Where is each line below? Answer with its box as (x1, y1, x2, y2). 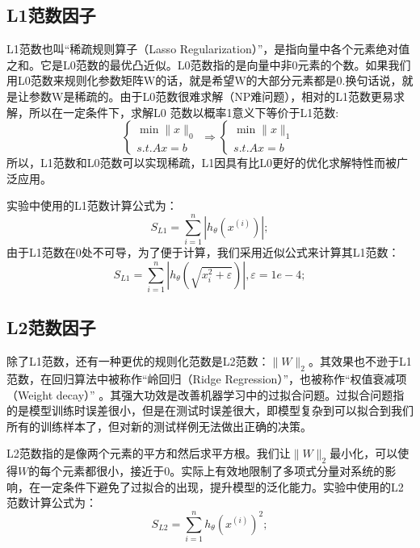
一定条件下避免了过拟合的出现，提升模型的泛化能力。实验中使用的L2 (40, 478, 404, 495)
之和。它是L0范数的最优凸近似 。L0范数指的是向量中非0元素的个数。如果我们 (6, 56, 411, 73)
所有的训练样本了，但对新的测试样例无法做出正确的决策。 (6, 417, 312, 434)
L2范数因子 (6, 315, 96, 340)
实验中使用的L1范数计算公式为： (6, 197, 178, 214)
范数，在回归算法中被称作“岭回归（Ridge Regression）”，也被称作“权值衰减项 (6, 370, 407, 387)
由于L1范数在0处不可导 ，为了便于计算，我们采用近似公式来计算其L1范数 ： (6, 244, 400, 261)
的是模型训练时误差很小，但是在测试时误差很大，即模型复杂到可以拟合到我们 (6, 402, 414, 419)
